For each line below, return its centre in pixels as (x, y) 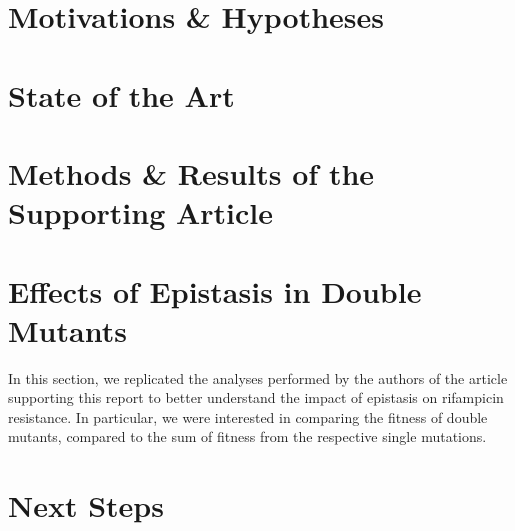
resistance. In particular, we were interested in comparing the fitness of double (248, 416)
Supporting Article (141, 212)
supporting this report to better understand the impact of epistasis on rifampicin (256, 397)
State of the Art (121, 94)
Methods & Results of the (191, 172)
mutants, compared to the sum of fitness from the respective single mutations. (247, 436)
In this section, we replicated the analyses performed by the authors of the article (258, 377)
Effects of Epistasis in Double (215, 290)
